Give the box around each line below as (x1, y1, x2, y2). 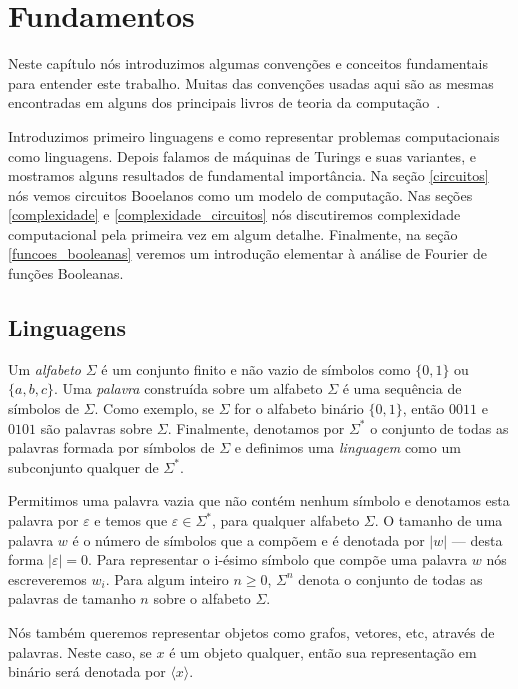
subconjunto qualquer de (8, 456, 159, 477)
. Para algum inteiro (105, 568, 229, 589)
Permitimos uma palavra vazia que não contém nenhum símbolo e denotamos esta (8, 490, 510, 511)
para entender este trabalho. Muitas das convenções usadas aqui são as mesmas (8, 72, 494, 93)
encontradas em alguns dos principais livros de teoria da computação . (8, 92, 441, 113)
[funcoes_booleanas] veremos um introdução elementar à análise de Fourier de (8, 243, 488, 264)
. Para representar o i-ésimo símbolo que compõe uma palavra (88, 549, 468, 570)
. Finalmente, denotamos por (167, 417, 345, 438)
